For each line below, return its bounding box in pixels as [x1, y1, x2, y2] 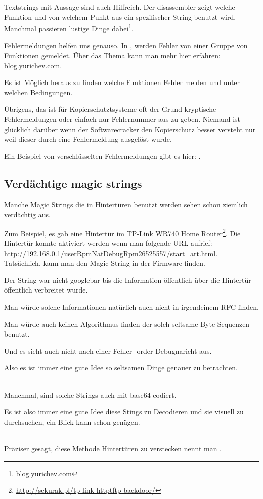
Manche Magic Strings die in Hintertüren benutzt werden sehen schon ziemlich [4, 199, 248, 210]
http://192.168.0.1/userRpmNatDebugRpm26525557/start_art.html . [4, 247, 218, 258]
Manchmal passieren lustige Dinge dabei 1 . [4, 22, 134, 33]
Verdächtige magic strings [4, 175, 142, 191]
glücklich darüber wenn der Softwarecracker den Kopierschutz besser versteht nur [4, 123, 256, 134]
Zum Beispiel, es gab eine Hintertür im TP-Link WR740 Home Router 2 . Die [4, 226, 241, 238]
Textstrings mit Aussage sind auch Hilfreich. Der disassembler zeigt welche [4, 2, 235, 12]
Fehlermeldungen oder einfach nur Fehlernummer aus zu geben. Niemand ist [4, 114, 241, 124]
